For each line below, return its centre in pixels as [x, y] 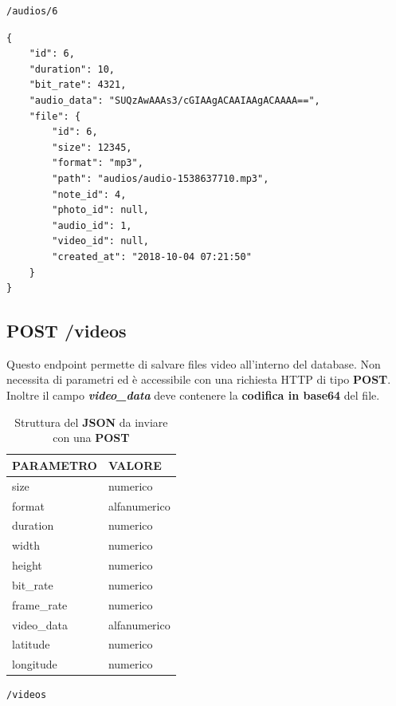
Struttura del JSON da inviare [91, 422]
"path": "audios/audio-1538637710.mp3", [161, 178]
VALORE [135, 465]
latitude [31, 644]
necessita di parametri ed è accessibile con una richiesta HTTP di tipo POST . [199, 379]
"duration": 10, [72, 69]
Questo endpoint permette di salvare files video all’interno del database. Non [194, 363]
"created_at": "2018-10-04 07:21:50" [152, 256]
